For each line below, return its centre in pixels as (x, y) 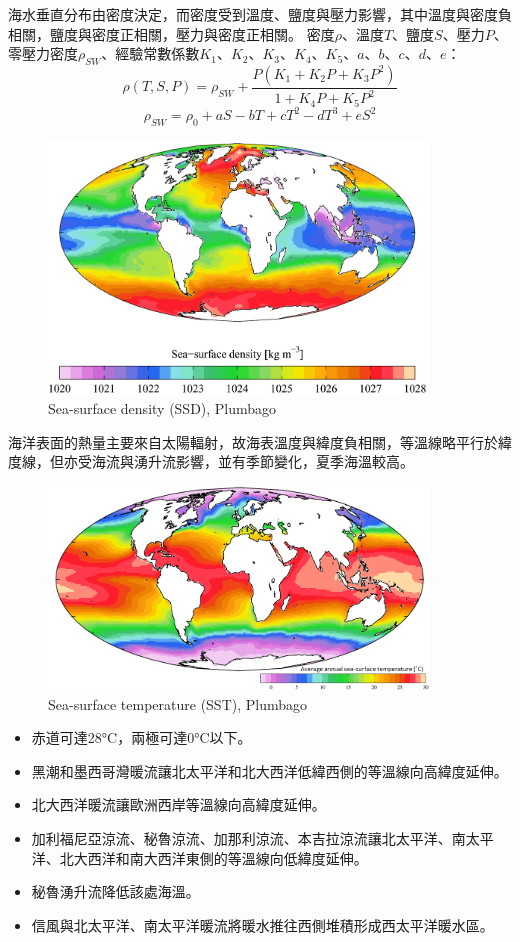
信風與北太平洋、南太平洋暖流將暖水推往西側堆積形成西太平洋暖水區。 (262, 924)
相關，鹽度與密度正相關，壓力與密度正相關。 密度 (171, 33)
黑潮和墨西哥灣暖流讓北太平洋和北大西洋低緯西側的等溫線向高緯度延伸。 (269, 770)
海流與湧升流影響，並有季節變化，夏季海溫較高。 (252, 461)
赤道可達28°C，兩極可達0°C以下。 (141, 737)
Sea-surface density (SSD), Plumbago (162, 408)
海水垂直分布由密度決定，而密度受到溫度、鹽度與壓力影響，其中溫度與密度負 (260, 14)
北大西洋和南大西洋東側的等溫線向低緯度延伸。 (213, 857)
